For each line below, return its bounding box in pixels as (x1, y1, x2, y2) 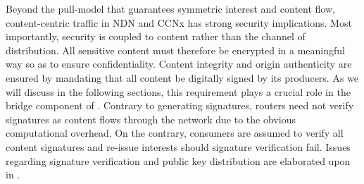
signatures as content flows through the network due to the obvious (6, 111, 296, 126)
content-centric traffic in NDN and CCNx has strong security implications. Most (6, 15, 352, 30)
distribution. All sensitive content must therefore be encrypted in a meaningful (6, 42, 345, 57)
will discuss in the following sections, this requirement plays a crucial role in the (6, 84, 351, 99)
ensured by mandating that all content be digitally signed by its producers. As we (6, 70, 359, 85)
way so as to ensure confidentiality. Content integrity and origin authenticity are (6, 56, 352, 71)
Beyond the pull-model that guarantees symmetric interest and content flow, (6, 1, 335, 16)
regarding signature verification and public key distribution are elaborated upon (6, 153, 351, 168)
